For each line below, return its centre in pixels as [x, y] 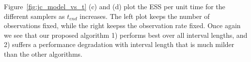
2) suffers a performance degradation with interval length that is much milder [119, 44]
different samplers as [34, 16]
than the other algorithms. [43, 54]
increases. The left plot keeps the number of [145, 16]
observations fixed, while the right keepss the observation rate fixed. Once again [122, 25]
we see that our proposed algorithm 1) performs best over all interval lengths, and [126, 35]
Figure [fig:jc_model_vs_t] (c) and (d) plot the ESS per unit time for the [115, 6]
